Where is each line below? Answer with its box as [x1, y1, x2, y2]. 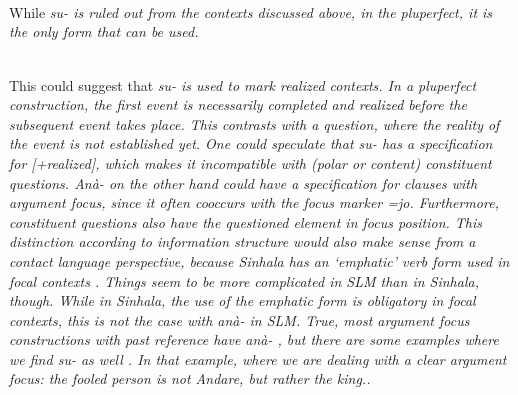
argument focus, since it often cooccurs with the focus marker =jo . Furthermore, [9, 192, 499, 213]
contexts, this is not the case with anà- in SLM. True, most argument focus [9, 309, 470, 330]
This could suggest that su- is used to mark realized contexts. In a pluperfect [9, 74, 477, 95]
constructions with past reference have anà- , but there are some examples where [9, 329, 499, 350]
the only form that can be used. [9, 21, 199, 42]
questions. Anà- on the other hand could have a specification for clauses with [9, 172, 478, 193]
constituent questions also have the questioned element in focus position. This [9, 211, 483, 232]
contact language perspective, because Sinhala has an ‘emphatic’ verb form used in [9, 250, 510, 271]
